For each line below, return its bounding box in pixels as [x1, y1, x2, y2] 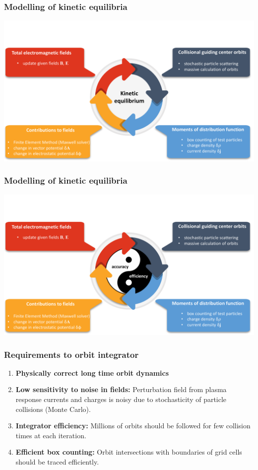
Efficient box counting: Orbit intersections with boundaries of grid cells [15, 447, 242, 457]
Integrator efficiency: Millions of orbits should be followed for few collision [15, 420, 251, 431]
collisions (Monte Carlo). [15, 403, 91, 414]
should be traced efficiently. [15, 457, 99, 467]
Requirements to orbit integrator [4, 348, 139, 360]
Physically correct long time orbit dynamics [15, 367, 169, 378]
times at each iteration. [15, 430, 86, 440]
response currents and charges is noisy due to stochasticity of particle [15, 394, 227, 404]
